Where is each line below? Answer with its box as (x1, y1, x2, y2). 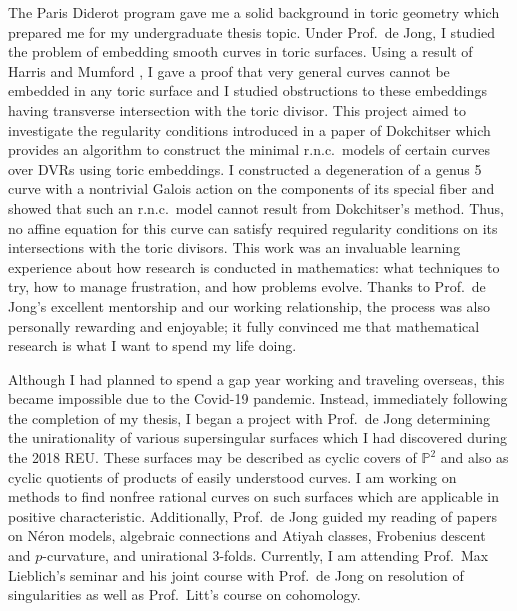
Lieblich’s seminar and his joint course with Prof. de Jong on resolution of (8, 564, 464, 585)
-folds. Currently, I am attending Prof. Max (219, 545, 489, 566)
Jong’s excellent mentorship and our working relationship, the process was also (8, 295, 490, 316)
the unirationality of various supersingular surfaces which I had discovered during (8, 427, 507, 448)
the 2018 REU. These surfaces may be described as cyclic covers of (8, 447, 417, 468)
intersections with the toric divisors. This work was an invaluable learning (8, 237, 461, 258)
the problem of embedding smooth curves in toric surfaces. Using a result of (8, 41, 473, 62)
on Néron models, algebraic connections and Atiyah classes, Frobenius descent (8, 525, 486, 546)
